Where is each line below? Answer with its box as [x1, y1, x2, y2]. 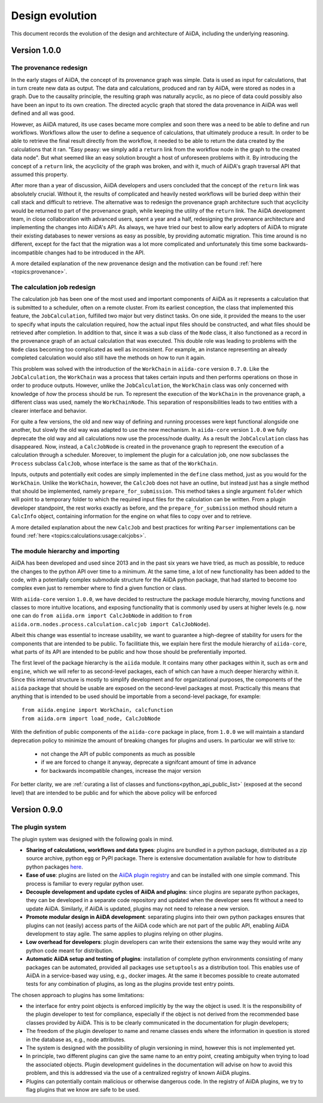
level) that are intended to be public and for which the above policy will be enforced [11, 789, 217, 796]
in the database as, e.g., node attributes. [26, 1035, 126, 1043]
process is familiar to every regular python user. [26, 880, 144, 887]
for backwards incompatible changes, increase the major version [41, 767, 202, 774]
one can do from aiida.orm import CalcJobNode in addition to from [11, 612, 193, 619]
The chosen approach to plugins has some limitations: [11, 991, 145, 998]
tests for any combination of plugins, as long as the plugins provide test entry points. [26, 980, 235, 988]
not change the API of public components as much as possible [41, 750, 196, 757]
